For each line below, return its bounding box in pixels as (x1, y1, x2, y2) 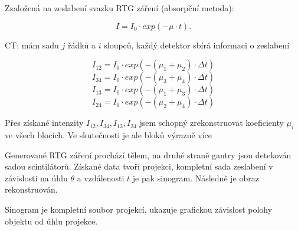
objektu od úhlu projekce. (5, 214, 98, 227)
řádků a (67, 38, 96, 51)
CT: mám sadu (5, 38, 59, 51)
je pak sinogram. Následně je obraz (132, 171, 259, 184)
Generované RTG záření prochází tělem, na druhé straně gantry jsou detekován (5, 148, 292, 161)
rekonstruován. (5, 183, 58, 196)
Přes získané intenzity (5, 116, 84, 129)
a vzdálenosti (77, 171, 125, 184)
